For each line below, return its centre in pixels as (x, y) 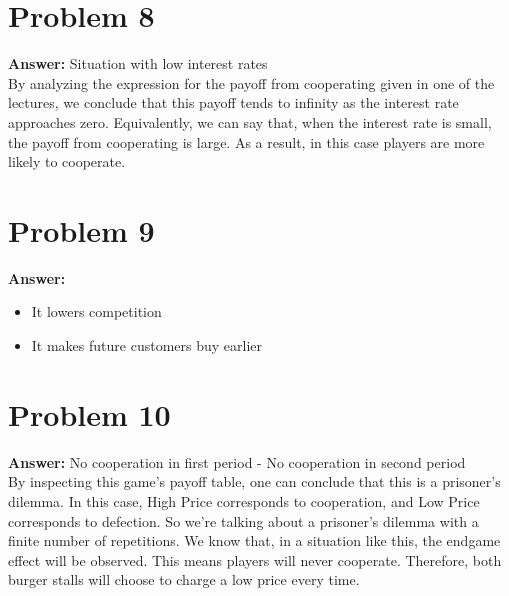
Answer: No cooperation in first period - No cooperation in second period (237, 461)
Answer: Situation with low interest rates (138, 63)
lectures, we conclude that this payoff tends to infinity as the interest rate (233, 102)
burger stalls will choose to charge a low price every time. (184, 579)
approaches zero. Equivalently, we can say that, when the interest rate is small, (250, 121)
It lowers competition (96, 311)
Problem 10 (89, 413)
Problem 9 (81, 229)
